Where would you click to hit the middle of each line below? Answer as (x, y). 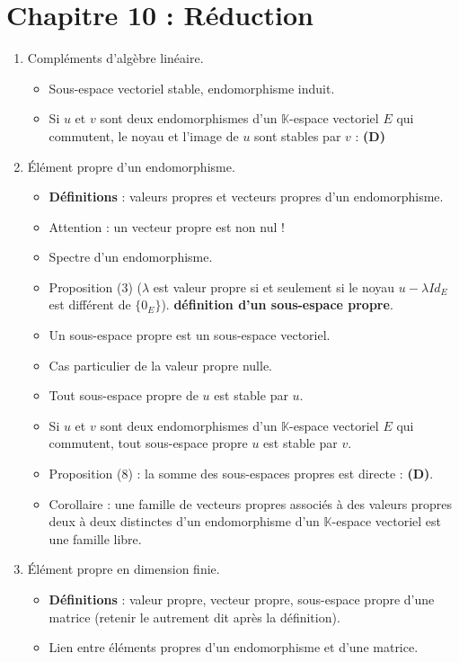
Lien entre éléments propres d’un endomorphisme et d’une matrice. (234, 647)
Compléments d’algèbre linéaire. (115, 58)
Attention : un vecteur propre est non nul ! (167, 226)
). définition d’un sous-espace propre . (277, 304)
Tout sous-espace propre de (124, 395)
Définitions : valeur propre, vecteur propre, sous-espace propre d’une (242, 599)
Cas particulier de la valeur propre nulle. (160, 365)
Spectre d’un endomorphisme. (131, 257)
